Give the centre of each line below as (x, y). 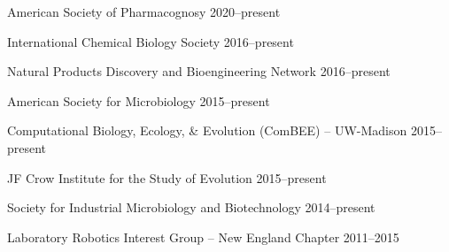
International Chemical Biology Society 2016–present (151, 41)
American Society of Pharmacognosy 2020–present (144, 11)
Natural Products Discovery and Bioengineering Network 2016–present (199, 71)
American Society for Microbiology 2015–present (139, 100)
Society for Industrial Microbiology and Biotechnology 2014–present (191, 207)
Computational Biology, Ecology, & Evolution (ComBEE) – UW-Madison (207, 130)
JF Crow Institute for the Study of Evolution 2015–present (167, 177)
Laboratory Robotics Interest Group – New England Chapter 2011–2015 (203, 237)
